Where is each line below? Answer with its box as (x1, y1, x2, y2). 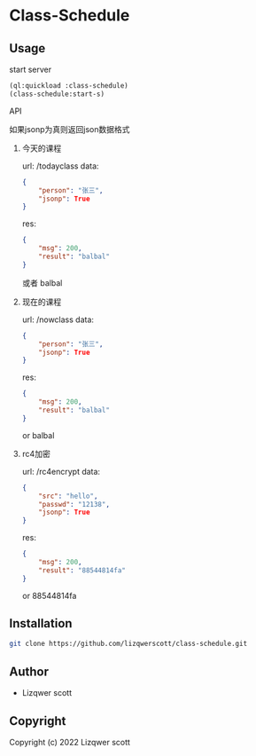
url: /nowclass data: (21, 314, 95, 325)
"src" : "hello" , (38, 492, 98, 500)
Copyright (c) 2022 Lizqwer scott (9, 736, 131, 747)
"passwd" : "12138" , (38, 500, 111, 508)
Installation (9, 616, 73, 631)
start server (9, 64, 51, 75)
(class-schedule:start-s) (9, 90, 105, 98)
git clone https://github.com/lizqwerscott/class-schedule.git (9, 640, 248, 649)
